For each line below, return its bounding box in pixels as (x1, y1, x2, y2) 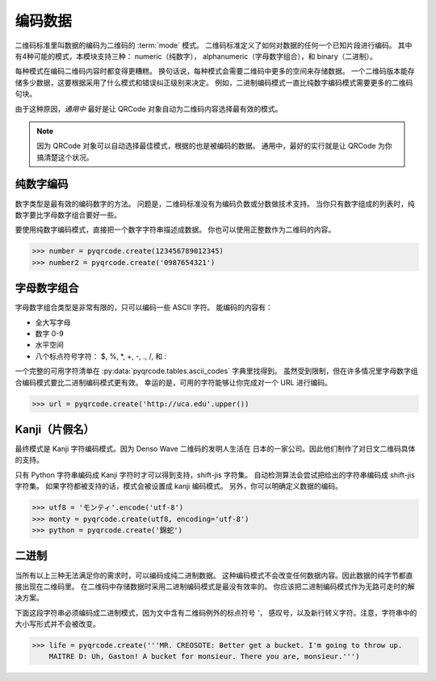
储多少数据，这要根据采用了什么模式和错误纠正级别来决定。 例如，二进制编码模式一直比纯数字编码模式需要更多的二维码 (15, 78, 413, 87)
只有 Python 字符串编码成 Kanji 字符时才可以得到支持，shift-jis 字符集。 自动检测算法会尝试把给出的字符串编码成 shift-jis (15, 469, 415, 480)
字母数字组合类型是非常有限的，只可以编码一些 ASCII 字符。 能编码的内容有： (15, 303, 274, 313)
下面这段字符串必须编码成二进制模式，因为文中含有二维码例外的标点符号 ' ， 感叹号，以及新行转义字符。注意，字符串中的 (15, 607, 417, 617)
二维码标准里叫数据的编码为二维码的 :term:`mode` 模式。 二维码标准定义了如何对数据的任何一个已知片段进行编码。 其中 (15, 40, 413, 50)
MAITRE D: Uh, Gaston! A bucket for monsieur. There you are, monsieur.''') (48, 652, 360, 662)
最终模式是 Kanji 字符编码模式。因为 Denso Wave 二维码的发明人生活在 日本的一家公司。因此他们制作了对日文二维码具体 (15, 444, 416, 454)
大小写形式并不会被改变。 (15, 619, 100, 629)
